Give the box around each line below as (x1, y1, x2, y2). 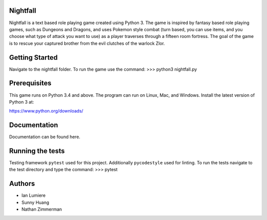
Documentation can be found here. (9, 134, 81, 140)
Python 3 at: (9, 99, 34, 105)
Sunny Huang (21, 199, 49, 205)
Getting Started (9, 53, 58, 62)
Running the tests (9, 147, 65, 155)
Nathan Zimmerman (21, 206, 62, 212)
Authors (9, 180, 35, 188)
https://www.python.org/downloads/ (9, 108, 84, 114)
